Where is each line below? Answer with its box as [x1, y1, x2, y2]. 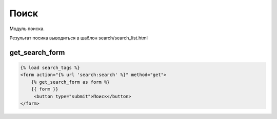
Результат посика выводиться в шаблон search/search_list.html [9, 35, 148, 41]
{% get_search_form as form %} [31, 79, 110, 85]
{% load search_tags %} [20, 64, 81, 70]
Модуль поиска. [9, 26, 45, 32]
